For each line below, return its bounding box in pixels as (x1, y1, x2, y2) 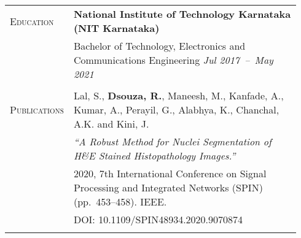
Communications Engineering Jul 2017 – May (73, 53, 273, 67)
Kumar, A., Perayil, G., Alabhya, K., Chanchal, (73, 102, 279, 117)
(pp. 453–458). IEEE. (73, 194, 167, 209)
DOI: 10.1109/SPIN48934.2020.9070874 (73, 212, 243, 226)
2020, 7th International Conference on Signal (73, 166, 267, 180)
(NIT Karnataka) (73, 21, 160, 35)
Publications (10, 102, 64, 117)
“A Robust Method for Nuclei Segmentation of (73, 134, 272, 148)
